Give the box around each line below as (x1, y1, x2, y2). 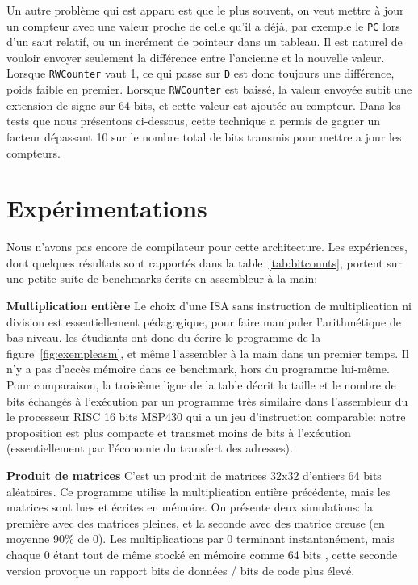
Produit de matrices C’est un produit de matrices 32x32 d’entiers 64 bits (6, 466, 382, 483)
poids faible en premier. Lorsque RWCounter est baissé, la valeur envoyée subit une (6, 81, 412, 98)
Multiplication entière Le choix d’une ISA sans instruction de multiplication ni (6, 297, 412, 314)
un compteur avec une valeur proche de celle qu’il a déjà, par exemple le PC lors (6, 17, 400, 34)
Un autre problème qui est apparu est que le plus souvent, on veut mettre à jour (6, 2, 404, 18)
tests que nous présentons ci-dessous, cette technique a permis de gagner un (6, 112, 381, 129)
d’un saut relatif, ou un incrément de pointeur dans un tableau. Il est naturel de (6, 33, 403, 50)
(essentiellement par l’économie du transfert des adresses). (6, 440, 293, 457)
